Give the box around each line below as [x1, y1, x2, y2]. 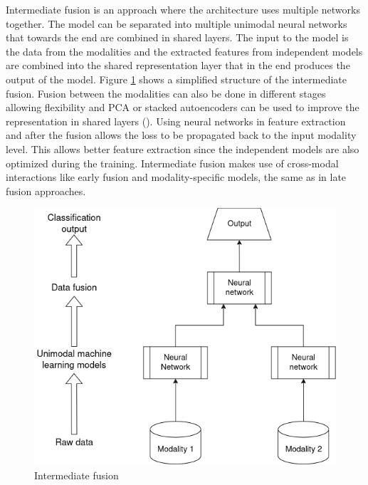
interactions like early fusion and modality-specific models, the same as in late [6, 170, 347, 184]
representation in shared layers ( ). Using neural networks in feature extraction [6, 113, 346, 128]
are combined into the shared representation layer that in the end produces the [6, 58, 350, 73]
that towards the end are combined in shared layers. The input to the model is [6, 30, 349, 45]
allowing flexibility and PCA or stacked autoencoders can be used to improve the [6, 100, 359, 115]
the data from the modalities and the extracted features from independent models [6, 43, 363, 58]
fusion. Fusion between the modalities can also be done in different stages [6, 85, 326, 100]
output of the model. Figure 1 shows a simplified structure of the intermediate [6, 71, 347, 86]
